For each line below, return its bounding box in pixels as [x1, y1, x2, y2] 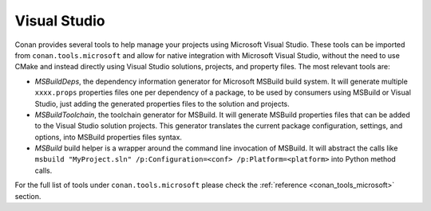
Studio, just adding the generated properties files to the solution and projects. [34, 99, 291, 108]
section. [14, 191, 42, 201]
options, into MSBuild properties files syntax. [34, 132, 183, 142]
